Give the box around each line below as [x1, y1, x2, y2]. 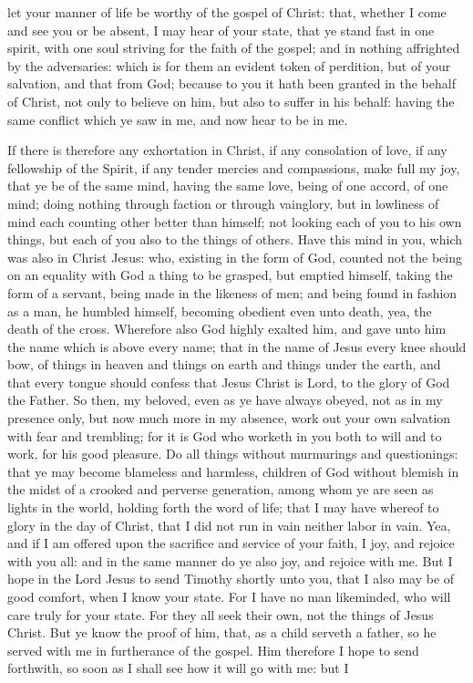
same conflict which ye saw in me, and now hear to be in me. [7, 109, 348, 129]
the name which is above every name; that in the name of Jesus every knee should [7, 336, 467, 356]
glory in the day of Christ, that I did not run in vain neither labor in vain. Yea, [7, 515, 451, 534]
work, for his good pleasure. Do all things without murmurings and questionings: [7, 444, 458, 463]
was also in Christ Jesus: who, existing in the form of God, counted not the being [7, 247, 462, 266]
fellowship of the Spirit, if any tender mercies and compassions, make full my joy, [7, 158, 460, 177]
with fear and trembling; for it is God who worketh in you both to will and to [7, 426, 442, 445]
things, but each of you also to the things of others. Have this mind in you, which [7, 230, 462, 249]
